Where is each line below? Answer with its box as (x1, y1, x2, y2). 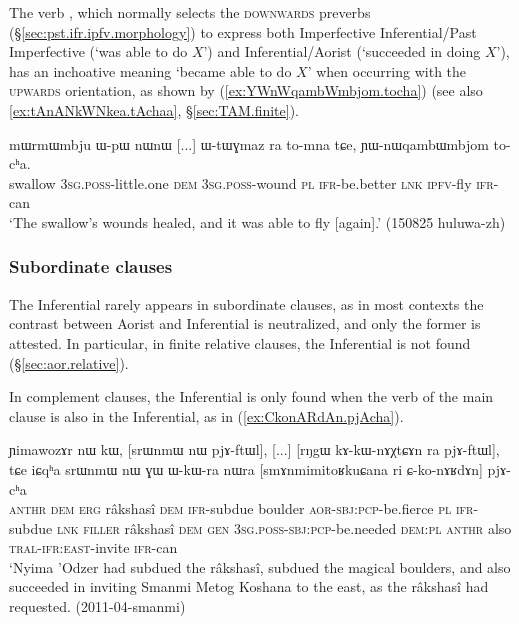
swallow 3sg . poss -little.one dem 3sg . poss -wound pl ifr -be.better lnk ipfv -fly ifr (9, 172, 494, 193)
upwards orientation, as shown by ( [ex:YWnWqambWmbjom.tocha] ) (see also (9, 80, 483, 101)
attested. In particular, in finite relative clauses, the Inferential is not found (9, 332, 471, 353)
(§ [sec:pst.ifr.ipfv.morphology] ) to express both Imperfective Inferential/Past (9, 21, 477, 42)
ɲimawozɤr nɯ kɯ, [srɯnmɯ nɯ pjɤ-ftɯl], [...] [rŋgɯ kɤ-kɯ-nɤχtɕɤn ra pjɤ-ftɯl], (9, 439, 500, 460)
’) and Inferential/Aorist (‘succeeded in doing (203, 41, 481, 62)
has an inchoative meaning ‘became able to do (9, 60, 292, 81)
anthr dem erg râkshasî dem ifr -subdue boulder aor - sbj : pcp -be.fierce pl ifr (9, 498, 474, 519)
